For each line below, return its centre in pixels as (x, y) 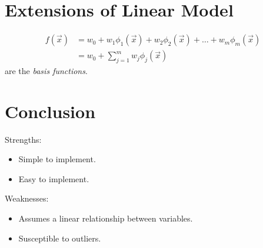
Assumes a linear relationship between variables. (106, 218)
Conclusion (50, 111)
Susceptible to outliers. (60, 238)
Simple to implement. (57, 159)
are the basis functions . (46, 70)
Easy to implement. (54, 178)
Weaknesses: (27, 198)
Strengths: (23, 139)
